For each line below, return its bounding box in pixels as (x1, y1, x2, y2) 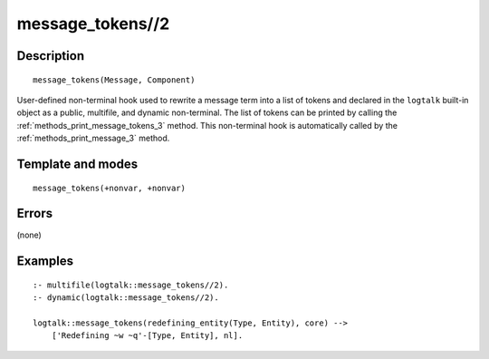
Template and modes (16, 156, 139, 171)
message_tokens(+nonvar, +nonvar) (33, 182, 186, 193)
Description (16, 48, 85, 63)
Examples (16, 254, 74, 269)
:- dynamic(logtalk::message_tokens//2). (33, 293, 219, 303)
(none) (16, 229, 43, 240)
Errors (16, 206, 53, 221)
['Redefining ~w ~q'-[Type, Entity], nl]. (51, 331, 244, 341)
